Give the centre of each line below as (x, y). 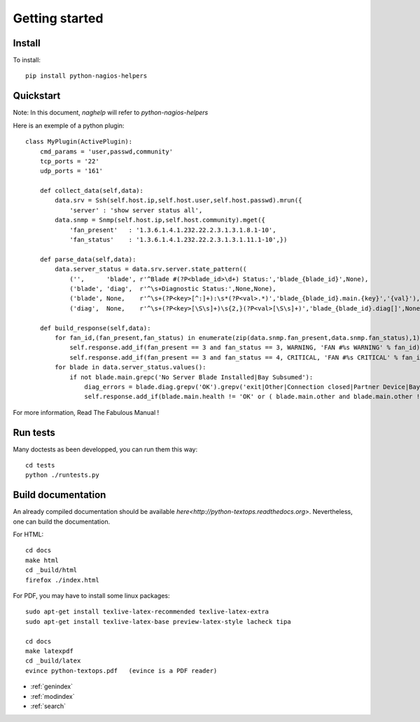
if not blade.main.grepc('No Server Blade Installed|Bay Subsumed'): (191, 377)
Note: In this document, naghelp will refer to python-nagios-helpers (111, 113)
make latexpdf (49, 651)
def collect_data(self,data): (91, 191)
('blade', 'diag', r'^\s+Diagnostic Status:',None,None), (173, 288)
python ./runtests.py (62, 475)
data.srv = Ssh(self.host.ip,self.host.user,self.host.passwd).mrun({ (178, 200)
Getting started (58, 18)
